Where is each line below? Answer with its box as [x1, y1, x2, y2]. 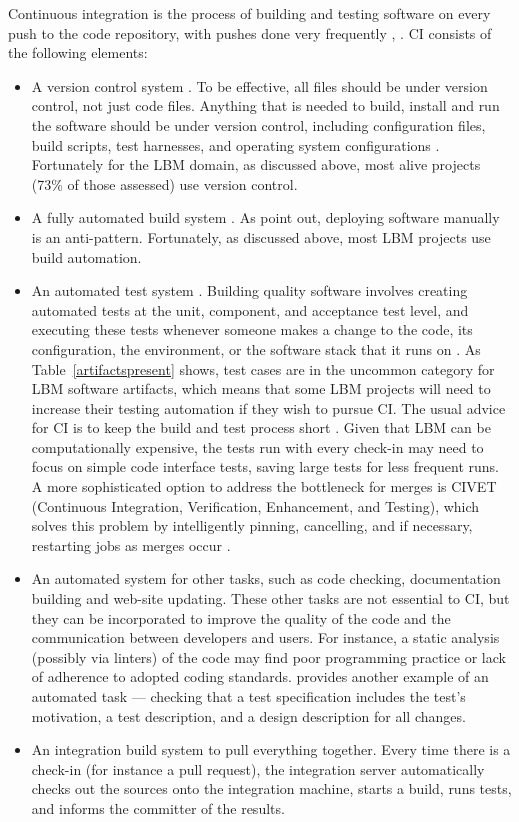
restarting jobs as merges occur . [31, 534, 231, 555]
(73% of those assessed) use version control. [31, 173, 298, 194]
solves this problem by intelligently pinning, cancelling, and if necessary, [31, 515, 473, 536]
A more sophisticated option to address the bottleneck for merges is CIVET [31, 476, 497, 497]
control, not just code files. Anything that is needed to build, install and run [31, 95, 500, 116]
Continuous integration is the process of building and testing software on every [8, 3, 491, 23]
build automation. [31, 246, 142, 267]
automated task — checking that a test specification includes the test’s [31, 686, 466, 706]
